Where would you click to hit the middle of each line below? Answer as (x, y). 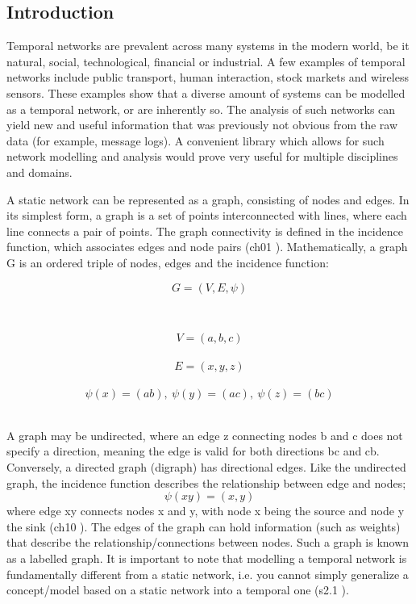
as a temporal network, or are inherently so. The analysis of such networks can (201, 109)
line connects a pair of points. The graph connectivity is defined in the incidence (205, 231)
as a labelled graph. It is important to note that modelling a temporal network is (207, 558)
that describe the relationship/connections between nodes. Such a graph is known (208, 542)
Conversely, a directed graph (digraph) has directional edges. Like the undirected (206, 467)
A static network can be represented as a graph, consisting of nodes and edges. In (208, 199)
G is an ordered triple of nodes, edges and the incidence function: (168, 262)
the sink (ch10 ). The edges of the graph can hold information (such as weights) (204, 526)
